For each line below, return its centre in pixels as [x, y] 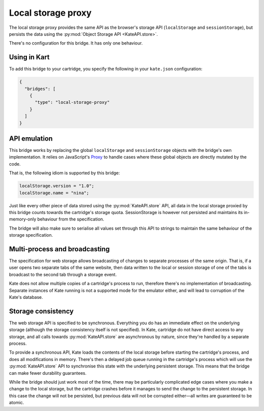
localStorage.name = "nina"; [54, 193]
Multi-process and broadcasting [59, 249]
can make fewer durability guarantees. [48, 373]
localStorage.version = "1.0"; [57, 186]
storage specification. [31, 235]
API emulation [31, 138]
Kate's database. [26, 297]
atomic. [17, 403]
